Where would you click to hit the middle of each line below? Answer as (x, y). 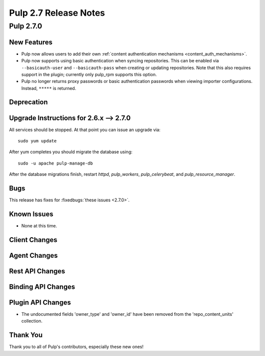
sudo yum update (37, 141)
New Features (31, 42)
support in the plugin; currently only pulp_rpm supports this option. (89, 74)
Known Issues (31, 214)
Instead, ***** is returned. (49, 88)
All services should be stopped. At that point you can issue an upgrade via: (85, 130)
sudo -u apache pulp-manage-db (55, 163)
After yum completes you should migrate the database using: (71, 152)
